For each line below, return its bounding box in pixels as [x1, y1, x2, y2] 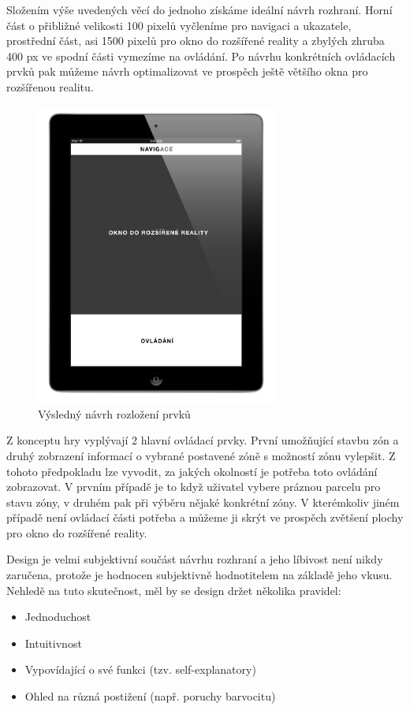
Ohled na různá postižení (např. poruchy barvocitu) [24, 688, 276, 704]
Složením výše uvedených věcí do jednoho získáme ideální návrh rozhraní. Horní [6, 2, 393, 17]
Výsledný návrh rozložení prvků [38, 405, 191, 422]
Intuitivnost [24, 634, 82, 651]
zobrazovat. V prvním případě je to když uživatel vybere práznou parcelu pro [6, 478, 381, 495]
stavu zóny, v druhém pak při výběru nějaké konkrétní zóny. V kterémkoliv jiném [6, 493, 400, 510]
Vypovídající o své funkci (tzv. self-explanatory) [24, 661, 256, 678]
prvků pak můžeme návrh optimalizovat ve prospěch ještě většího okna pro [6, 63, 368, 80]
